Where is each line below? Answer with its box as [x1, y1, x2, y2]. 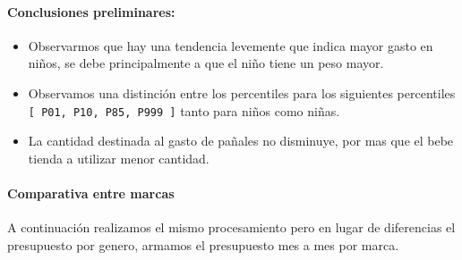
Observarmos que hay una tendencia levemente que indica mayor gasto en [28, 36, 433, 55]
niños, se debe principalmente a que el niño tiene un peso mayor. [28, 54, 384, 72]
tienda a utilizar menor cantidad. [28, 148, 210, 167]
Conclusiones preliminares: [7, 2, 175, 21]
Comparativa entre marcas [7, 184, 175, 203]
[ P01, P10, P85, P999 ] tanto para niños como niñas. [28, 101, 340, 120]
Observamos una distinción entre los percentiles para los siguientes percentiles [28, 83, 456, 102]
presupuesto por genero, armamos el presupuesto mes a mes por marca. [7, 235, 399, 254]
